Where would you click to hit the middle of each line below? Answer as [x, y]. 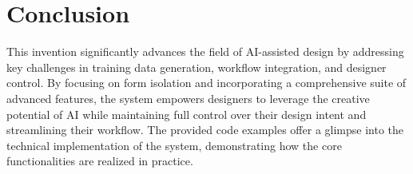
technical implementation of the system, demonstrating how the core [174, 145]
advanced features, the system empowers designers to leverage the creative [188, 98]
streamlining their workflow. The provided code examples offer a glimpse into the [205, 130]
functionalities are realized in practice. [100, 161]
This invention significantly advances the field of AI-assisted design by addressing [205, 51]
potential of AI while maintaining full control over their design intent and [187, 114]
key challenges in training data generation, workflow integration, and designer [197, 67]
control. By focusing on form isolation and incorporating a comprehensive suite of [206, 83]
